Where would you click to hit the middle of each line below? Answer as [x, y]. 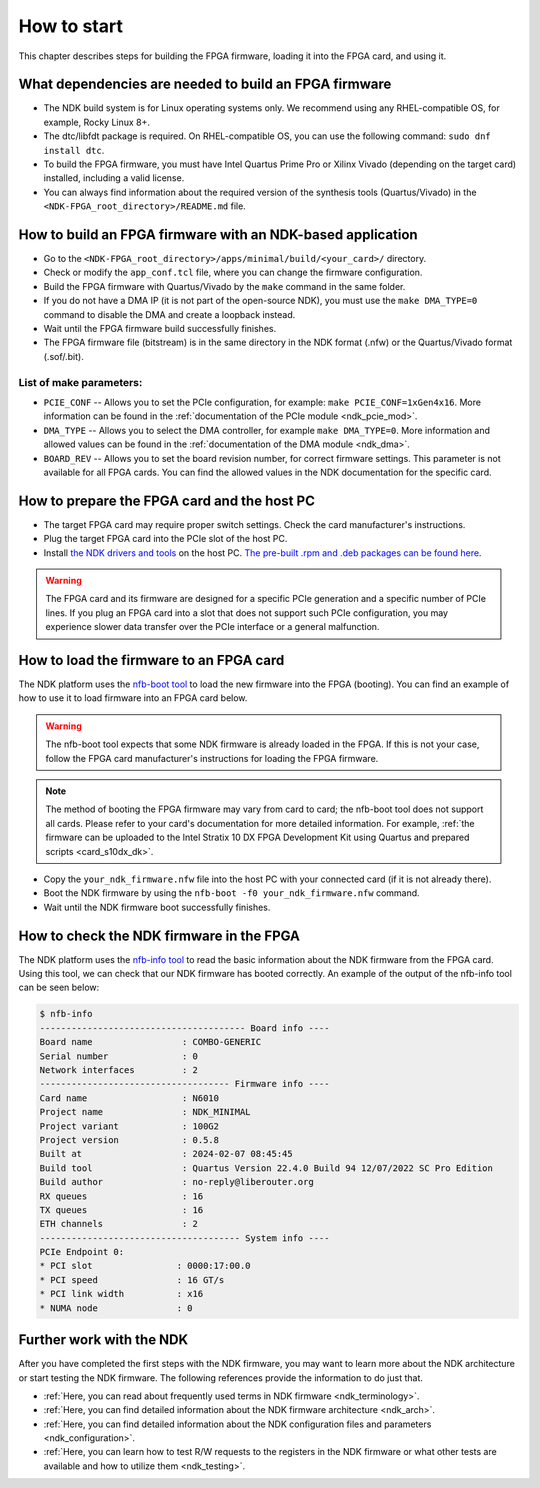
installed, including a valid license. [114, 178]
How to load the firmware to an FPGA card [151, 660]
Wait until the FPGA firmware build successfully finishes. [160, 329]
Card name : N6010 [129, 1098]
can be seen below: [59, 987]
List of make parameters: [80, 382]
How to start [71, 26]
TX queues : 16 [121, 1209]
